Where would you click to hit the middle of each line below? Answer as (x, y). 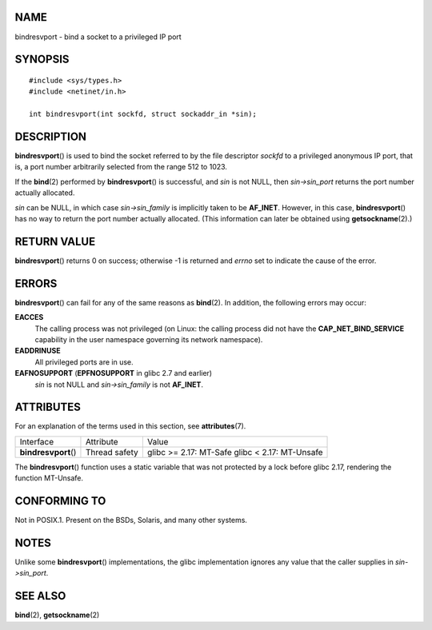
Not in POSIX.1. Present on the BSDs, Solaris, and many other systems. (131, 520)
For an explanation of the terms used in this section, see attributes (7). (130, 426)
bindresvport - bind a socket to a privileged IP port (98, 37)
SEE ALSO (40, 596)
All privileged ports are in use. (84, 362)
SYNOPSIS (42, 60)
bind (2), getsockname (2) (57, 615)
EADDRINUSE (38, 351)
